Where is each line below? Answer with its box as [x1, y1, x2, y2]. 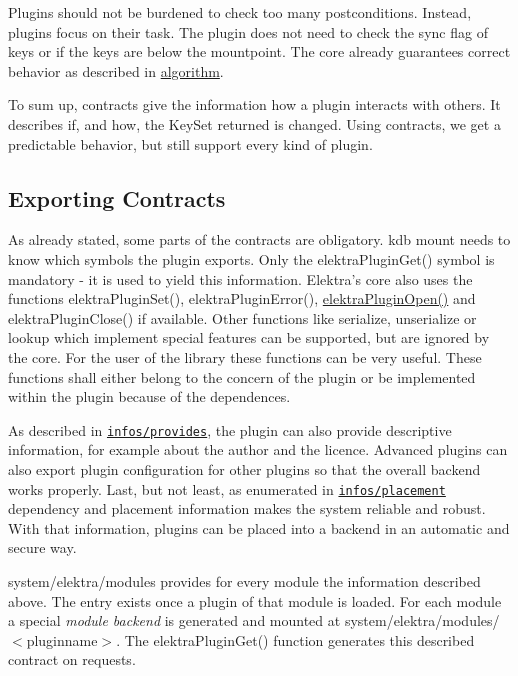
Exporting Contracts [8, 182, 226, 213]
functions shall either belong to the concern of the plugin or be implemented [8, 366, 476, 387]
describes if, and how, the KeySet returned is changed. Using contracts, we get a [8, 113, 501, 134]
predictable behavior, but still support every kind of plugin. [8, 133, 373, 154]
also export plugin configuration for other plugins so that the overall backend [8, 458, 481, 479]
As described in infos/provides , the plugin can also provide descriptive [8, 419, 452, 440]
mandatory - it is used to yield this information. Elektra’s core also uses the [8, 268, 473, 289]
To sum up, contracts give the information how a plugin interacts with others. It [8, 94, 501, 115]
